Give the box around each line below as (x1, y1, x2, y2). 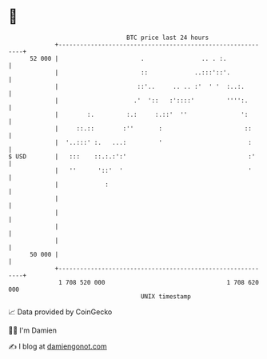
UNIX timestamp (140, 292, 192, 301)
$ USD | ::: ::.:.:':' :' (8, 152, 256, 161)
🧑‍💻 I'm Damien (8, 325, 58, 335)
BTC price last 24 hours (126, 34, 209, 42)
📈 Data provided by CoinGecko (8, 307, 113, 317)
